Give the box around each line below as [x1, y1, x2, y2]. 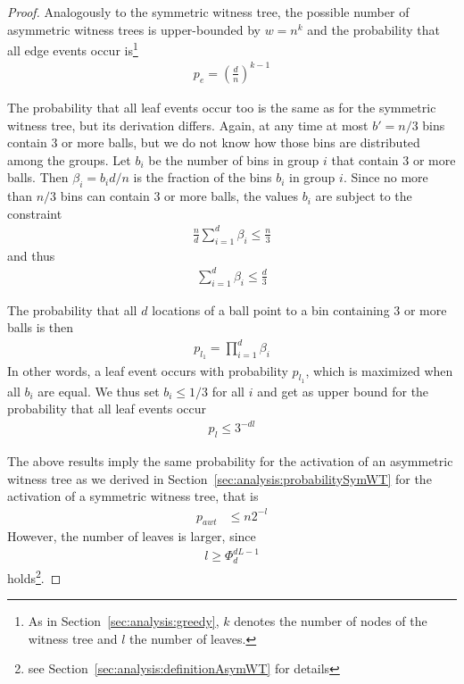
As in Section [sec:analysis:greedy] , [28, 612, 220, 630]
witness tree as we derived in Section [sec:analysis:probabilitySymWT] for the [7, 469, 432, 488]
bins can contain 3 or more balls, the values [60, 187, 299, 205]
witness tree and [28, 629, 118, 647]
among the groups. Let [7, 150, 131, 169]
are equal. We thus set [37, 381, 160, 400]
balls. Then [7, 168, 69, 187]
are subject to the [315, 187, 412, 205]
